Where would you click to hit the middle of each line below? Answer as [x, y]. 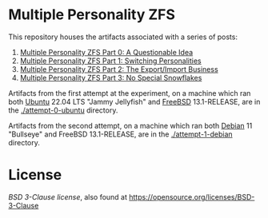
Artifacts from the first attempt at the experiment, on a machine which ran [130, 93]
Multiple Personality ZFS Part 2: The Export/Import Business [119, 69]
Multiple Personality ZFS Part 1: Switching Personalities [110, 61]
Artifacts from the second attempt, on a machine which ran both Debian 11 [130, 125]
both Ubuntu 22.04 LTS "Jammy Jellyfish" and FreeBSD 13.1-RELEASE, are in [134, 101]
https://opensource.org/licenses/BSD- [192, 196]
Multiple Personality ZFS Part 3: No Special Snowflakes [111, 77]
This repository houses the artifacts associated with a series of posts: [123, 37]
